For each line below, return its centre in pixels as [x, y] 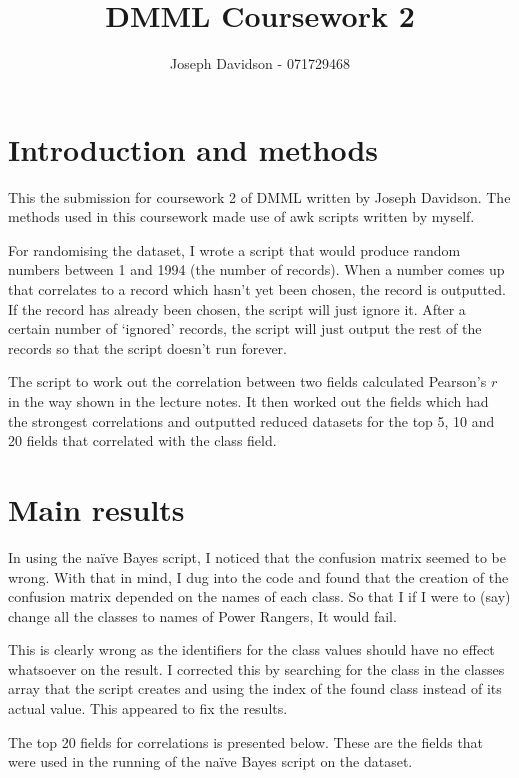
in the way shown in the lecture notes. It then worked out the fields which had [248, 401]
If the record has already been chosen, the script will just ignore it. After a [237, 308]
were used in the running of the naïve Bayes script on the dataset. [210, 761]
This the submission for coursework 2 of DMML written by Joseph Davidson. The [259, 196]
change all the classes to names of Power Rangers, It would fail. [202, 615]
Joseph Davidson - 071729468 [260, 63]
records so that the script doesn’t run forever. [147, 347]
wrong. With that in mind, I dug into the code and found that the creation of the [258, 576]
